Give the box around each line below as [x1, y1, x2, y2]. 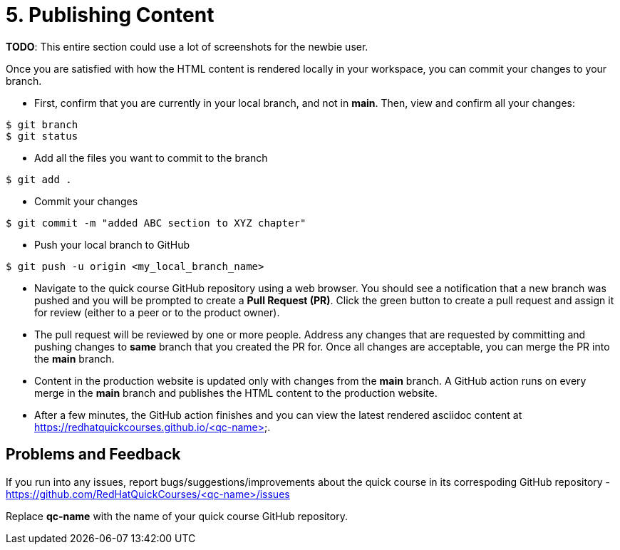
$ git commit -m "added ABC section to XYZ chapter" [6, 217, 306, 229]
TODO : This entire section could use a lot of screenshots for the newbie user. [6, 40, 368, 53]
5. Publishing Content [6, 3, 215, 27]
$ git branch [6, 118, 78, 130]
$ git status [6, 130, 78, 142]
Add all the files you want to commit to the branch [34, 151, 268, 164]
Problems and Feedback [6, 445, 181, 464]
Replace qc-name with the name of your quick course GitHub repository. [6, 509, 348, 522]
